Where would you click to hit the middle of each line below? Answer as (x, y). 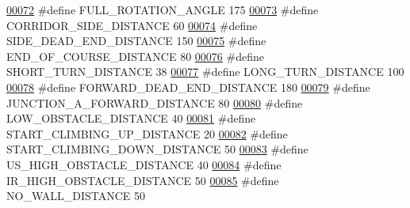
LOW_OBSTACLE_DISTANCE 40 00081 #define (131, 118)
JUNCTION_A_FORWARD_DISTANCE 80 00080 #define (155, 102)
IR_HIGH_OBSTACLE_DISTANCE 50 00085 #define (143, 180)
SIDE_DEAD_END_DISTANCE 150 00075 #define (136, 41)
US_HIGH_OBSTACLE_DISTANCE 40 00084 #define (144, 164)
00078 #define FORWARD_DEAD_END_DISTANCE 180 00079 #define (188, 87)
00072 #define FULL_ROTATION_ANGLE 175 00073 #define (163, 9)
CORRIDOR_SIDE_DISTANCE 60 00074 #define (132, 25)
